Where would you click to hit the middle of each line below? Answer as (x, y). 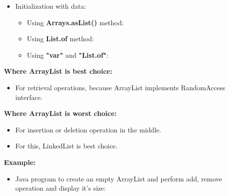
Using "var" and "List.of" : (68, 55)
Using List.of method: (60, 39)
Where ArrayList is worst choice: (60, 113)
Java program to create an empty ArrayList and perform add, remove (119, 178)
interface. (29, 97)
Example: (20, 162)
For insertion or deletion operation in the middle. (88, 129)
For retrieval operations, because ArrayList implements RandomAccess (120, 87)
